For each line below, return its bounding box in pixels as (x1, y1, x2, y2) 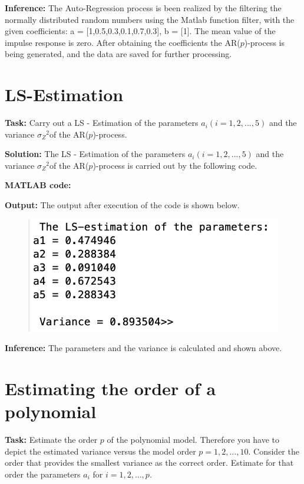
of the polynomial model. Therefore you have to (107, 433, 280, 446)
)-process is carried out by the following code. (92, 159, 257, 171)
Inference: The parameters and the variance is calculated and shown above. (5, 342, 282, 354)
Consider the (253, 445, 299, 457)
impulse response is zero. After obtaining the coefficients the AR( (5, 36, 240, 48)
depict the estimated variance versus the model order (5, 445, 196, 457)
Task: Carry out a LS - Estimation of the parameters (5, 116, 199, 129)
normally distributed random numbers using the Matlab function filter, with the (5, 13, 295, 25)
